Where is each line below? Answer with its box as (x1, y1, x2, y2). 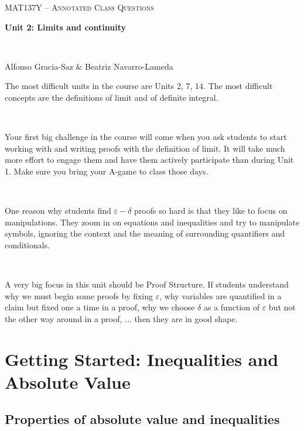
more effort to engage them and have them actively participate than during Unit (5, 153, 294, 166)
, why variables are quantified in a (159, 289, 282, 302)
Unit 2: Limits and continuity (5, 20, 127, 33)
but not (268, 301, 296, 313)
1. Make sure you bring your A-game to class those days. (5, 165, 209, 177)
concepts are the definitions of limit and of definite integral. (5, 91, 218, 103)
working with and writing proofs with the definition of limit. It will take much (5, 142, 285, 154)
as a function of (203, 301, 259, 313)
